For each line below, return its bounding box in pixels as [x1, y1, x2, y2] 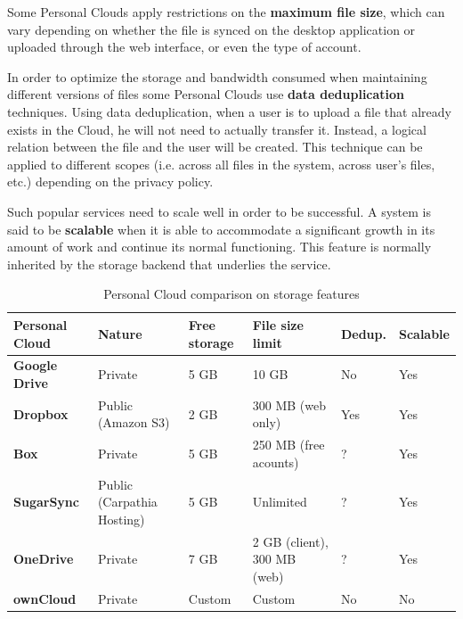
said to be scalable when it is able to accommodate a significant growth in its [7, 219, 435, 238]
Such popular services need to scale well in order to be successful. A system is [7, 202, 431, 220]
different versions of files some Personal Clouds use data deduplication [7, 85, 405, 103]
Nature [97, 324, 142, 343]
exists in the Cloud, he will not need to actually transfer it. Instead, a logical [7, 120, 426, 138]
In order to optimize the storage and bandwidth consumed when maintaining [7, 67, 427, 86]
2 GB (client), [252, 532, 329, 550]
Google [13, 356, 58, 375]
